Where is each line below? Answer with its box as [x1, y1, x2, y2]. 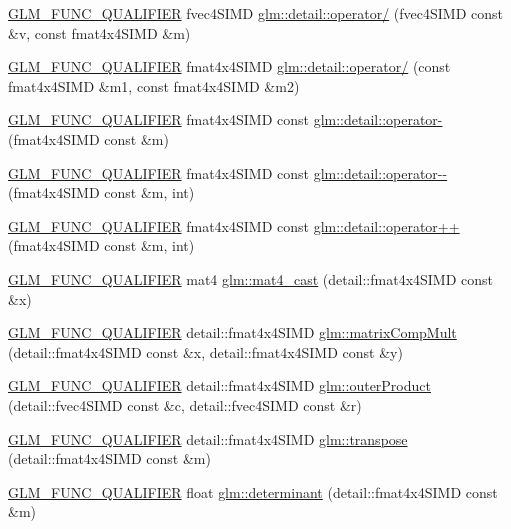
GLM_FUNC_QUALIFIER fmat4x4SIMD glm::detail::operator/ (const [8, 56, 451, 77]
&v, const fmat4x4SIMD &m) [8, 22, 191, 43]
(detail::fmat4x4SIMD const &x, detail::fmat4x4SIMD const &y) [8, 341, 403, 362]
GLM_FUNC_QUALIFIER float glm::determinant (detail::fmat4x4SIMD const [8, 481, 498, 502]
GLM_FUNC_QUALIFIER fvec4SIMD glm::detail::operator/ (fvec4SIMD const [8, 3, 503, 23]
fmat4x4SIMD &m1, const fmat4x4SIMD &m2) [8, 75, 300, 96]
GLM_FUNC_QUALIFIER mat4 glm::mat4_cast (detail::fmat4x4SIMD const [8, 268, 494, 289]
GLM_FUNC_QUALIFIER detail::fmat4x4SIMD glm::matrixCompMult [8, 322, 457, 343]
